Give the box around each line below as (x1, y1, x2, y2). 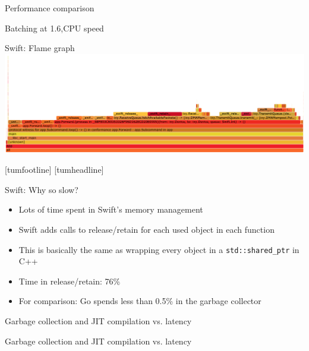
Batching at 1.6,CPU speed (5, 21, 104, 34)
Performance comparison (5, 2, 94, 14)
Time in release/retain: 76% (18, 274, 121, 287)
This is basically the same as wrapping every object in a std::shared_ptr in (18, 243, 299, 255)
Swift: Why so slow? (5, 183, 78, 195)
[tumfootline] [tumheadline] (5, 163, 104, 176)
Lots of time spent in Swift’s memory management (18, 203, 203, 216)
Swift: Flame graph (5, 42, 75, 54)
